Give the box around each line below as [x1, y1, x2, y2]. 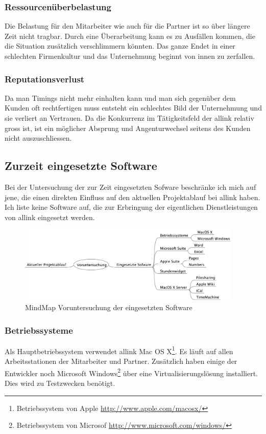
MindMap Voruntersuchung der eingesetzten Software [25, 302, 192, 313]
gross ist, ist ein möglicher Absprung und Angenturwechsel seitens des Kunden [5, 122, 251, 133]
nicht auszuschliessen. [5, 133, 72, 143]
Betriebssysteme [5, 323, 73, 336]
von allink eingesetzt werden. [5, 211, 95, 222]
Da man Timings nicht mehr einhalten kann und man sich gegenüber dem [5, 92, 236, 103]
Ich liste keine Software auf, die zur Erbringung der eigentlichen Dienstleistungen [5, 202, 258, 212]
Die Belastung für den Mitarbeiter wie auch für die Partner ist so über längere [5, 20, 250, 31]
